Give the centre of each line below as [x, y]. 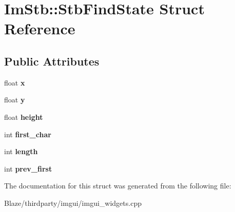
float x [15, 82]
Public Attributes [52, 61]
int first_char [28, 134]
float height [24, 116]
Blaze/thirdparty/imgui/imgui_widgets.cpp [73, 203]
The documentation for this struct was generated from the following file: [118, 186]
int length [21, 151]
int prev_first [28, 168]
